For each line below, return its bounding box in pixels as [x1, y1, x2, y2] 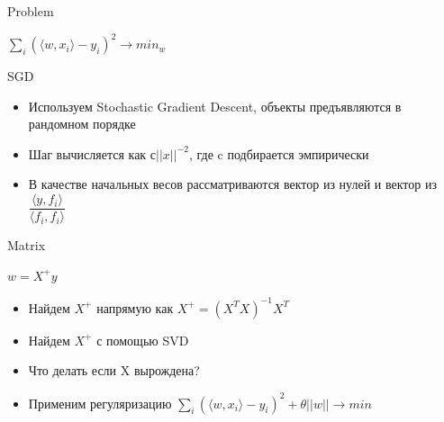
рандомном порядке [28, 114, 136, 133]
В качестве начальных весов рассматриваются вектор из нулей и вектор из [28, 175, 437, 193]
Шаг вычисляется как [28, 144, 147, 163]
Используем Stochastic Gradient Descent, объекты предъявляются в [28, 96, 402, 115]
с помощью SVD [96, 330, 189, 349]
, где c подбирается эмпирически [188, 144, 369, 163]
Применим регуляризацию [28, 393, 172, 412]
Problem [7, 2, 54, 20]
